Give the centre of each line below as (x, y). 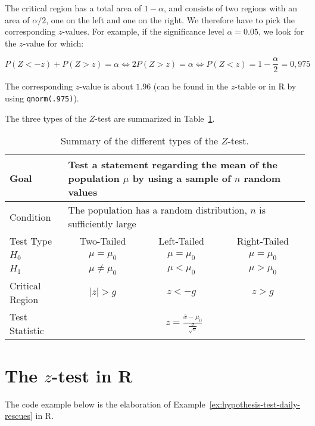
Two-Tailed (103, 241)
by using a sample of (182, 178)
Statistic (27, 331)
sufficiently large (102, 224)
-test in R (92, 375)
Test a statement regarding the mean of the (173, 165)
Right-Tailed (263, 241)
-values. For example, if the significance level (143, 31)
